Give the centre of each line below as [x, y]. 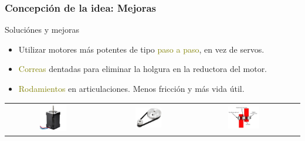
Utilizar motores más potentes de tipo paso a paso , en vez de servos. [141, 49]
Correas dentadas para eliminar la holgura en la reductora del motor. [143, 69]
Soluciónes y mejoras [42, 30]
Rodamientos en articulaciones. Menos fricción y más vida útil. [131, 88]
